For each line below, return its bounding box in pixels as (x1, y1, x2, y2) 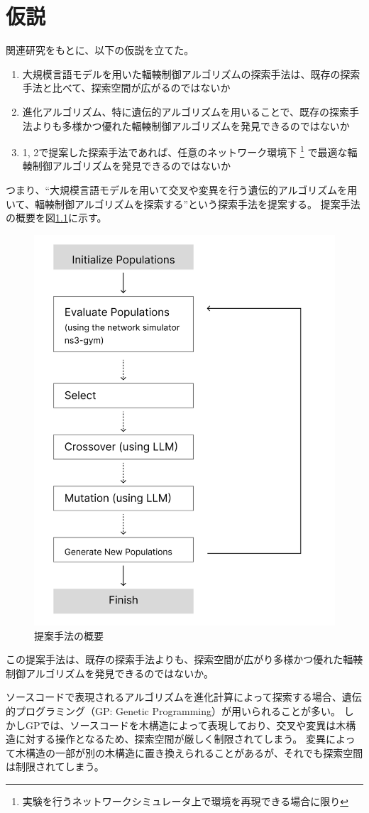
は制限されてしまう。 (6, 759, 104, 774)
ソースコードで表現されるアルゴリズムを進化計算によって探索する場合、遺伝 (6, 689, 362, 704)
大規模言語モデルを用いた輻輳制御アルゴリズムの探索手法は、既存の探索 (22, 66, 360, 81)
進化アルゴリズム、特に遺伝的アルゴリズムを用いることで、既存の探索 (22, 104, 349, 119)
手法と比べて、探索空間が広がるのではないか (22, 80, 231, 95)
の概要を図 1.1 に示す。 (6, 210, 107, 225)
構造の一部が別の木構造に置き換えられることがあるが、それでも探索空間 (25, 745, 363, 760)
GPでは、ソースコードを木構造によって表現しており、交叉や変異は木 (25, 717, 346, 732)
